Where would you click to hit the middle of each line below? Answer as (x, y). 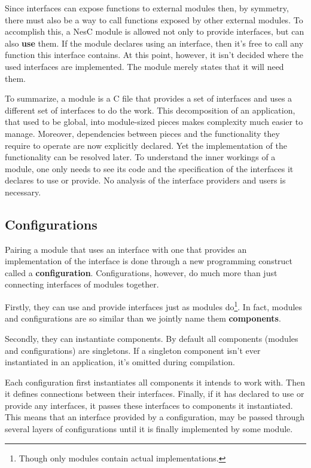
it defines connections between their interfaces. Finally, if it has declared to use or (155, 394)
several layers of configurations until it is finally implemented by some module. (149, 429)
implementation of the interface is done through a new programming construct (149, 261)
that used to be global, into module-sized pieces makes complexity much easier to (154, 122)
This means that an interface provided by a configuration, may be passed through (155, 417)
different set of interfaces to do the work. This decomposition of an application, (150, 110)
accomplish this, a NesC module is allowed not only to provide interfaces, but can (155, 31)
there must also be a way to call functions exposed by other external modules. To (154, 19)
